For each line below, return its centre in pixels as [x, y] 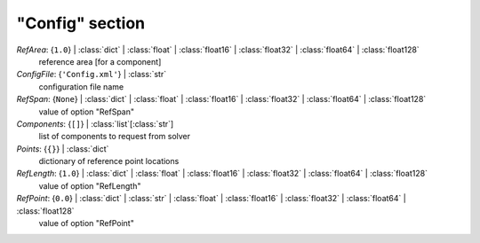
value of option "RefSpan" [87, 112]
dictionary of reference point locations [109, 161]
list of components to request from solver [115, 137]
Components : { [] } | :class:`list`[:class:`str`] [95, 123]
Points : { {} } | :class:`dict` [63, 149]
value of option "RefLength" [90, 185]
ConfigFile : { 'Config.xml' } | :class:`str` [92, 74]
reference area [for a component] [100, 61]
